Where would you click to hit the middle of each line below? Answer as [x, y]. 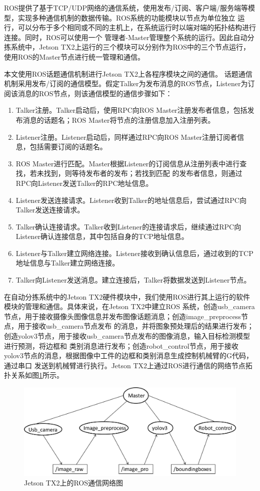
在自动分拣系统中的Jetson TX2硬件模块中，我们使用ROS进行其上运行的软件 [127, 296]
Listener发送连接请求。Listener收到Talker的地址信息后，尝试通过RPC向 [131, 200]
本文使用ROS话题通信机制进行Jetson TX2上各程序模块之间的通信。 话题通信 [128, 73]
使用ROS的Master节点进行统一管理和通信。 [74, 56]
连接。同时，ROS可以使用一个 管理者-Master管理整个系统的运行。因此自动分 [129, 37]
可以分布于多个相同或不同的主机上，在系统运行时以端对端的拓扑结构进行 [137, 27]
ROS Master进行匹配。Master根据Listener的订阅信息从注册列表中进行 [128, 163]
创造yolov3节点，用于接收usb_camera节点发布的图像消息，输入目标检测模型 [127, 336]
